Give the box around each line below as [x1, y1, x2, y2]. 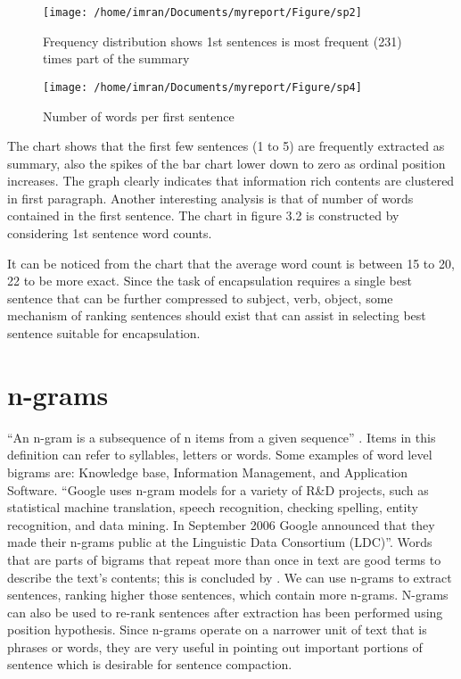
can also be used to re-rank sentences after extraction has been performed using [7, 602, 443, 621]
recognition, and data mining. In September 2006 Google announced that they [7, 515, 435, 534]
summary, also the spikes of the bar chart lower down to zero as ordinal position [7, 153, 446, 172]
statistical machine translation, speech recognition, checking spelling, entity [7, 498, 418, 517]
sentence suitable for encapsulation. [7, 324, 201, 343]
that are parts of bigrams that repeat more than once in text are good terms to [7, 550, 441, 568]
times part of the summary [43, 49, 190, 68]
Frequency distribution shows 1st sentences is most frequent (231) [43, 31, 402, 50]
